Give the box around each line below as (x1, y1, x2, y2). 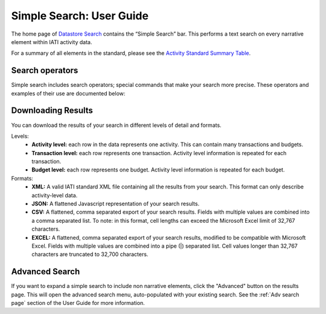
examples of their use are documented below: (11, 89, 126, 97)
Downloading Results (11, 106, 94, 116)
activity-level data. (31, 191, 78, 199)
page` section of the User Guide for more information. (11, 300, 145, 307)
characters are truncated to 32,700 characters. (31, 251, 149, 258)
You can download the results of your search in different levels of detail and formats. (11, 121, 222, 129)
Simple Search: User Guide (11, 9, 149, 22)
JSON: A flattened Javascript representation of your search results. (31, 200, 200, 208)
